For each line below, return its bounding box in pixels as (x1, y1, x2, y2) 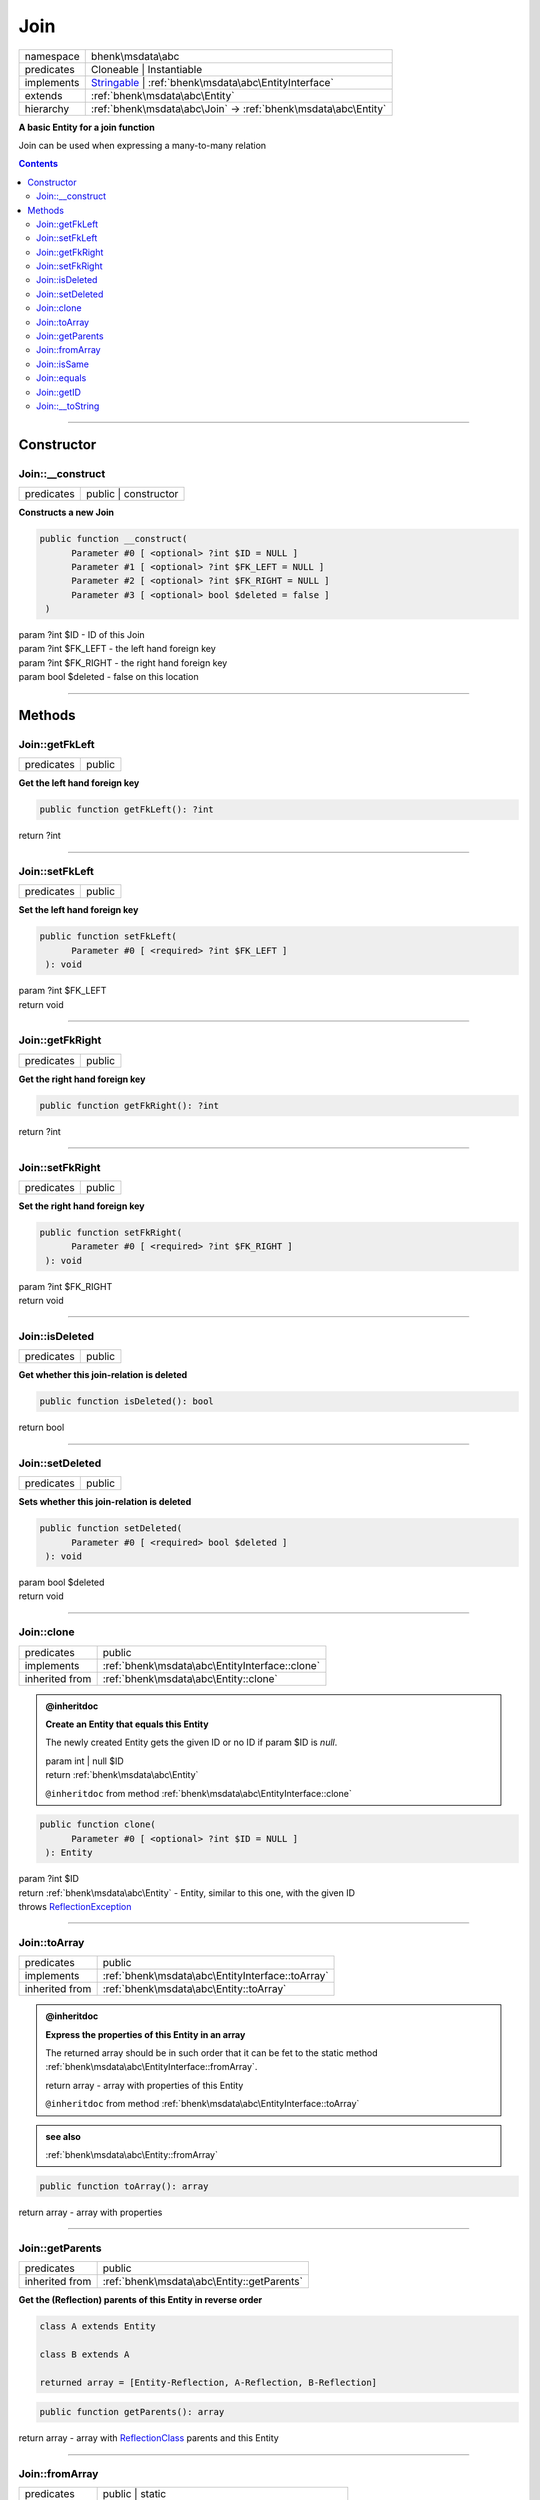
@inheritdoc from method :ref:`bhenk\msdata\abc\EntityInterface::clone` (45, 1787, 352, 1799)
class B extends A (39, 2348, 130, 2360)
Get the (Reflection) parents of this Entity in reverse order (18, 2294, 263, 2306)
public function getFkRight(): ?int (39, 1100, 220, 1111)
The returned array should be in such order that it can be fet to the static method (45, 2046, 379, 2059)
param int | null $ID (45, 1755, 124, 1767)
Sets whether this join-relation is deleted (18, 1496, 192, 1508)
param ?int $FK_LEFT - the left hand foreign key (18, 643, 217, 655)
